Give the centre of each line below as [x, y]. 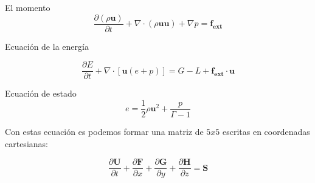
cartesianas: [26, 143]
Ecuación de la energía [47, 46]
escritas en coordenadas [266, 131]
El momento [28, 7]
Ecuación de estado [41, 93]
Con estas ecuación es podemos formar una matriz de [104, 131]
